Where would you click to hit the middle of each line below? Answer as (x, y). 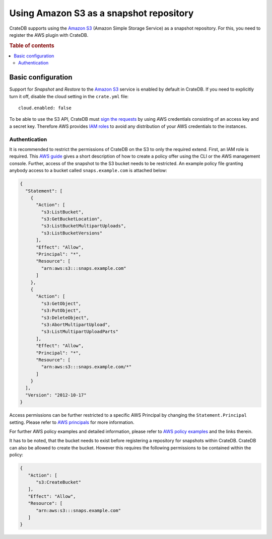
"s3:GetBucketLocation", (72, 219)
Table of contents (32, 45)
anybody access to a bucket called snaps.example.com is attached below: (88, 171)
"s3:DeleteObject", (65, 318)
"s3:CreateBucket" (59, 482)
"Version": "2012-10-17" (56, 395)
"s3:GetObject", (61, 303)
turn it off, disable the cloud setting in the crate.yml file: (69, 96)
